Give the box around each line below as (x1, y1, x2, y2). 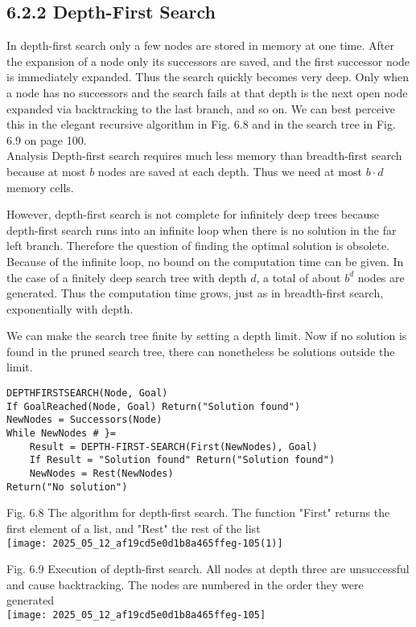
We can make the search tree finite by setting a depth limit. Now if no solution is (6, 327, 407, 344)
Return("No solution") (6, 481, 128, 493)
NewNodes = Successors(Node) (6, 414, 163, 426)
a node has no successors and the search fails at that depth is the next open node (6, 84, 408, 100)
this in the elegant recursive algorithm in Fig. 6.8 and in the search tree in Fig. (6, 116, 396, 133)
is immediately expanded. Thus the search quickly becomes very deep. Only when (6, 68, 410, 85)
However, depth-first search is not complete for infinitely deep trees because (6, 206, 379, 223)
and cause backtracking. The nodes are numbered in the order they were (6, 576, 364, 592)
